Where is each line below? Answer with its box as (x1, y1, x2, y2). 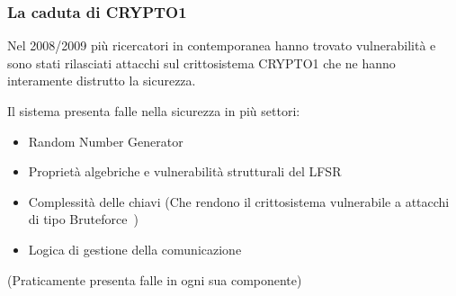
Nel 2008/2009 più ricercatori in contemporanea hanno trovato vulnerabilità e (7, 36, 436, 55)
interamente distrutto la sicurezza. (7, 71, 196, 90)
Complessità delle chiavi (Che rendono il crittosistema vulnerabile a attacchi (28, 192, 450, 211)
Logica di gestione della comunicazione (28, 239, 242, 258)
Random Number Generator (28, 131, 183, 150)
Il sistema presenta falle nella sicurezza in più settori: (7, 102, 300, 120)
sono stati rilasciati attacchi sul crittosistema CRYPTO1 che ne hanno (7, 53, 396, 72)
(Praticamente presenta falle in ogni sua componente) (7, 270, 302, 289)
